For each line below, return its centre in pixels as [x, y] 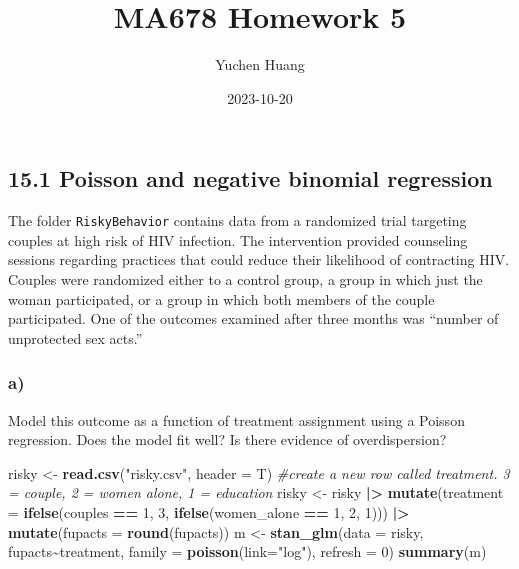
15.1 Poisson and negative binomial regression [250, 178]
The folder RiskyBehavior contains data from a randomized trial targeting [237, 220]
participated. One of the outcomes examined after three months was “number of [253, 318]
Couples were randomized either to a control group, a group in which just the [245, 278]
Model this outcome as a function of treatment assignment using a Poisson [236, 419]
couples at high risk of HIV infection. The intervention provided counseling [238, 239]
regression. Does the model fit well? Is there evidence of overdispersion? [227, 439]
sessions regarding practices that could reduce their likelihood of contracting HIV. [259, 259]
